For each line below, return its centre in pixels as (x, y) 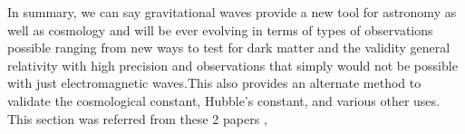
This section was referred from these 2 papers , (137, 118)
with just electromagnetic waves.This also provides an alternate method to (214, 83)
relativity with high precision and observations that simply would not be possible (232, 65)
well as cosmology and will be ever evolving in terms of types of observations (220, 29)
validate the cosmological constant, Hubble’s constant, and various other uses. (223, 100)
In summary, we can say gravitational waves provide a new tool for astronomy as (232, 12)
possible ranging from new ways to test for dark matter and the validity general (229, 48)
